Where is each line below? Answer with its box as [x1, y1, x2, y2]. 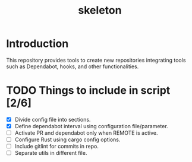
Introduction [6, 37, 69, 50]
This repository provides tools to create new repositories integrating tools [6, 56, 186, 63]
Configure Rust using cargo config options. [14, 136, 121, 143]
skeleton [78, 4, 122, 17]
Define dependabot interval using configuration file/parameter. [14, 122, 168, 129]
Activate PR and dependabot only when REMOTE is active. [14, 129, 158, 136]
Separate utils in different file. [14, 150, 87, 157]
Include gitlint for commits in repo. [14, 143, 99, 150]
